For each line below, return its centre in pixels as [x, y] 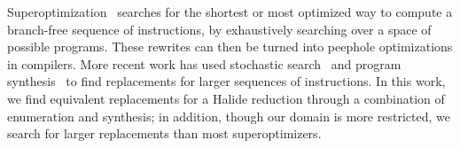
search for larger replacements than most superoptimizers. [164, 133]
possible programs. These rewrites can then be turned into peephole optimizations [230, 47]
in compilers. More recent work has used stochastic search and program [204, 63]
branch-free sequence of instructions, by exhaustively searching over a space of [219, 29]
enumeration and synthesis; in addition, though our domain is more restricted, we [229, 116]
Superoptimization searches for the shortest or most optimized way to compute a [230, 12]
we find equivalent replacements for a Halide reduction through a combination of [226, 98]
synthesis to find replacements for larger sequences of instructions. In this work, [226, 81]
